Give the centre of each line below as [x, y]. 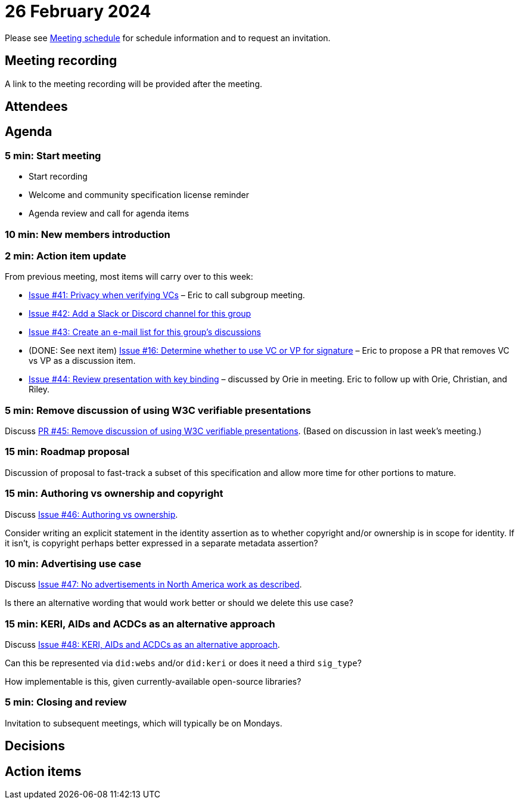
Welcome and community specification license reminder [139, 195]
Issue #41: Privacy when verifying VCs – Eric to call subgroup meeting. [167, 295]
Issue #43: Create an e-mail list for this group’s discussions [145, 332]
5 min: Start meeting [53, 155]
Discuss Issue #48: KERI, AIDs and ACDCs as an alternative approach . [142, 645]
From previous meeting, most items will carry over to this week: [129, 277]
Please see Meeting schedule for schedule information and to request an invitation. [168, 38]
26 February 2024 [78, 11]
